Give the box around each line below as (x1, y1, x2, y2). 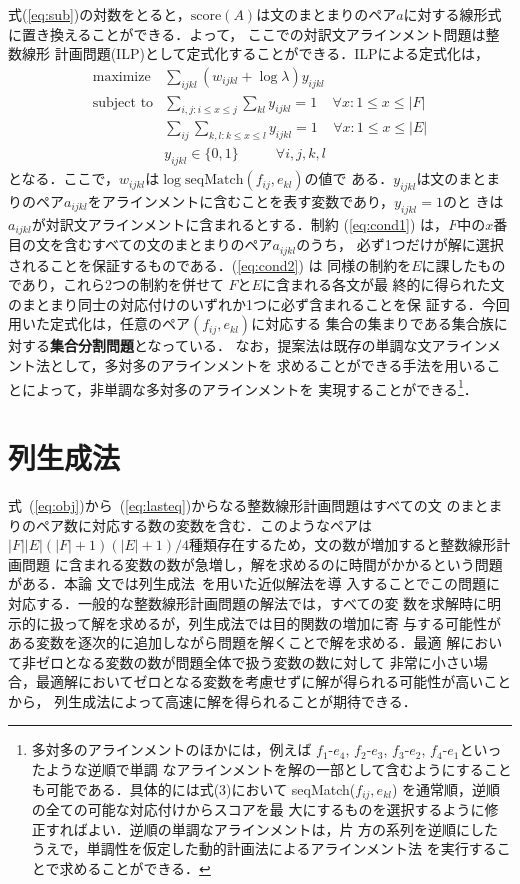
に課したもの (421, 254, 506, 275)
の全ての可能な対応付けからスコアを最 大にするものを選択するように (31, 799, 485, 820)
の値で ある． (304, 168, 394, 189)
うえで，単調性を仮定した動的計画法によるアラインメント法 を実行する (31, 838, 497, 859)
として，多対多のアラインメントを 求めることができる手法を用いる (49, 354, 487, 375)
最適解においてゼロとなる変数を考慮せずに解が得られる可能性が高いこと (35, 671, 512, 692)
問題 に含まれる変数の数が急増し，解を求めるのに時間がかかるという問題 (21, 553, 503, 574)
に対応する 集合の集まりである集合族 (251, 313, 494, 334)
